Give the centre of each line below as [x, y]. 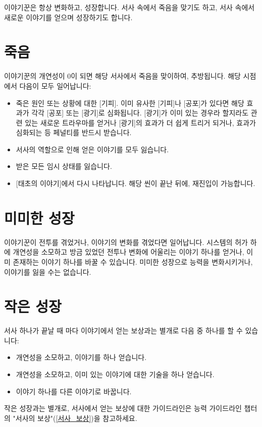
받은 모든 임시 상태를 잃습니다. [64, 166]
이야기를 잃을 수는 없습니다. [48, 271]
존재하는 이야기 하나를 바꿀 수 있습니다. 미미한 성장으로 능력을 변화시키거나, [133, 261]
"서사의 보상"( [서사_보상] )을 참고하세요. [75, 418]
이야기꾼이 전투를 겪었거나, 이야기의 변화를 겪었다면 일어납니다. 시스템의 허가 [126, 242]
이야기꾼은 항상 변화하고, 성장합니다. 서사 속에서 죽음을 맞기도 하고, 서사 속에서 [129, 7]
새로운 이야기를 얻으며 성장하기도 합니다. [68, 17]
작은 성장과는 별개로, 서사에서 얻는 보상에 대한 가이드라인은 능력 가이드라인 [123, 408]
